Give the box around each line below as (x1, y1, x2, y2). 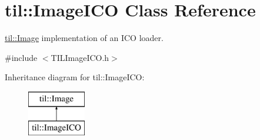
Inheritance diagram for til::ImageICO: (5, 71, 145, 83)
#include (5, 51, 38, 63)
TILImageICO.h (51, 51, 109, 63)
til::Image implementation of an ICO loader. (5, 32, 164, 44)
